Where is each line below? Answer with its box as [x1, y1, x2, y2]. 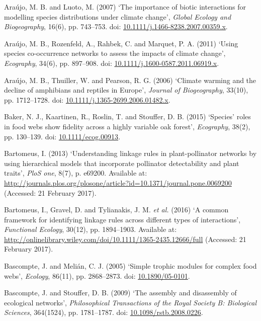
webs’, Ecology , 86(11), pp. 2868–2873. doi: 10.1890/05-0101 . [4, 270, 190, 281]
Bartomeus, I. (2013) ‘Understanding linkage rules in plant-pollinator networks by [4, 148, 257, 158]
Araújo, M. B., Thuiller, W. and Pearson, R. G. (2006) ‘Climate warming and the [4, 74, 256, 85]
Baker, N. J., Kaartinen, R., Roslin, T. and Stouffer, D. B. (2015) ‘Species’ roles [4, 111, 251, 122]
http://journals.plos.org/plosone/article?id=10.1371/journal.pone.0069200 [4, 177, 232, 188]
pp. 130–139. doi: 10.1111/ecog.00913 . [4, 131, 121, 141]
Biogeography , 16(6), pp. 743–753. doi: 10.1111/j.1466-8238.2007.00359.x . [4, 21, 228, 32]
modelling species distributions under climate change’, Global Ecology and [4, 11, 231, 22]
